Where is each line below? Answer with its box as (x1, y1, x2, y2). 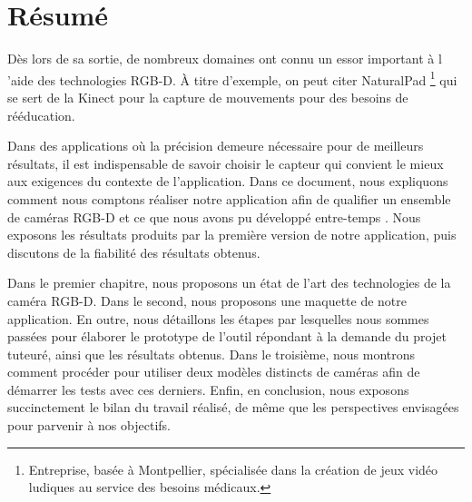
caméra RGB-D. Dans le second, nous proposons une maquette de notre (7, 290, 408, 310)
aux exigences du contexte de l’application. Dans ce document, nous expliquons (7, 172, 448, 191)
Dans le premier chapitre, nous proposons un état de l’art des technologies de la (7, 273, 451, 292)
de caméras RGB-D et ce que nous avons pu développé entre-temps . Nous (7, 207, 421, 226)
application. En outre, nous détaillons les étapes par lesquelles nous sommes (7, 309, 429, 328)
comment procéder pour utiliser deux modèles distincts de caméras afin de (7, 362, 420, 381)
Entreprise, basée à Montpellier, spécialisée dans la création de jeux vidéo (28, 459, 438, 478)
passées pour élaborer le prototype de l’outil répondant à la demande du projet (7, 327, 447, 346)
